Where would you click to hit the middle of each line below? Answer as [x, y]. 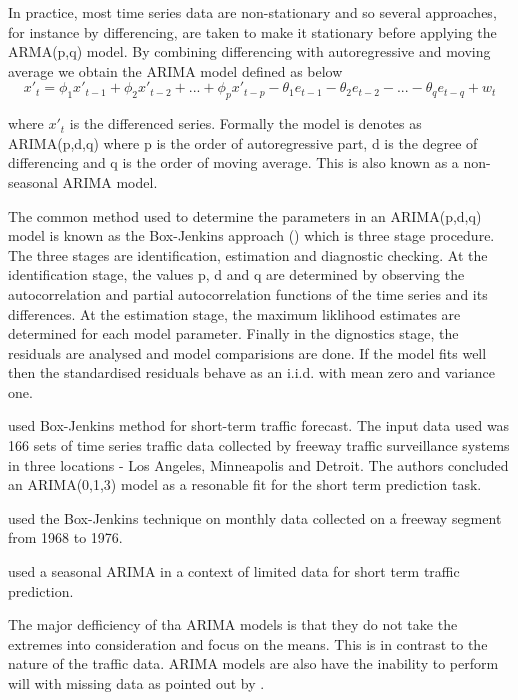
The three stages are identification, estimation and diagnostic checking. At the [248, 254]
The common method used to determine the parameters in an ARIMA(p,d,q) [245, 215]
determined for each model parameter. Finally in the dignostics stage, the [233, 333]
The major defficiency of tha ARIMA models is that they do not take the [233, 624]
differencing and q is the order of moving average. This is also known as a [233, 162]
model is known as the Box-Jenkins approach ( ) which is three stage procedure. [251, 235]
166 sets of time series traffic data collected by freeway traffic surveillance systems [259, 445]
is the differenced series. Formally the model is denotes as [245, 123]
